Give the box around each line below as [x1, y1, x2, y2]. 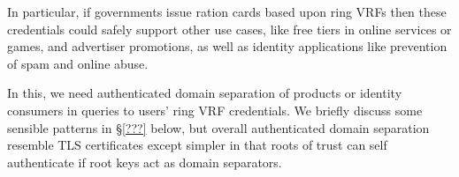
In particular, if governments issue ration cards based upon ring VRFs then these [7, 3, 447, 20]
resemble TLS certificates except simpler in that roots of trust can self [7, 136, 387, 154]
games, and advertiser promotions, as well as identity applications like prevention [7, 37, 448, 55]
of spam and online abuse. [7, 54, 149, 72]
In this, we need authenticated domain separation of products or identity [7, 84, 402, 102]
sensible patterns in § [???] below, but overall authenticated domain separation [7, 118, 430, 136]
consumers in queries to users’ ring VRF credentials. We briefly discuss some [7, 100, 423, 119]
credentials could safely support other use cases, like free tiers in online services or [7, 19, 452, 38]
